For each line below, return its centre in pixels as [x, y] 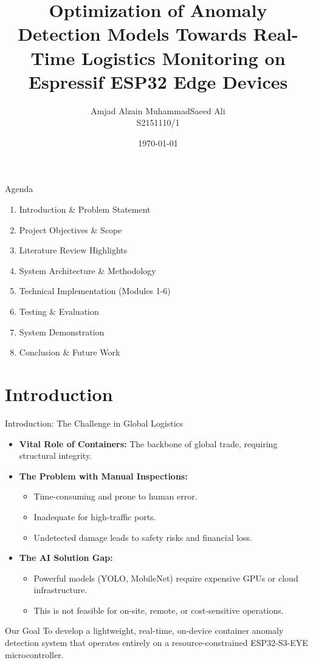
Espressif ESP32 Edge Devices [158, 81]
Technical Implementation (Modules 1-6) [95, 291]
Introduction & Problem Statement [85, 209]
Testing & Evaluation [59, 311]
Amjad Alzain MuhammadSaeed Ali [158, 110]
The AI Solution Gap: [66, 558]
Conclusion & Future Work [70, 352]
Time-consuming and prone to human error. [115, 496]
